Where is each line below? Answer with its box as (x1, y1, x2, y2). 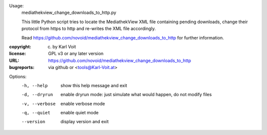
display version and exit (60, 119, 109, 125)
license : (9, 51, 26, 57)
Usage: (9, 3, 24, 8)
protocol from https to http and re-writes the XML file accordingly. (21, 26, 156, 32)
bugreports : (9, 65, 35, 70)
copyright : (9, 43, 32, 49)
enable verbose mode (60, 101, 105, 106)
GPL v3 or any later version (48, 51, 104, 57)
